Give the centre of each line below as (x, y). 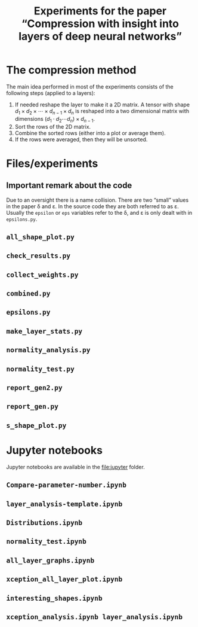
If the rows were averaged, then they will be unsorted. (81, 139)
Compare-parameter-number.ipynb (66, 485)
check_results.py (38, 256)
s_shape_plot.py (36, 425)
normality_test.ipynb (46, 541)
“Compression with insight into (100, 24)
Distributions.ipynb (44, 523)
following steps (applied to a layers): (51, 93)
